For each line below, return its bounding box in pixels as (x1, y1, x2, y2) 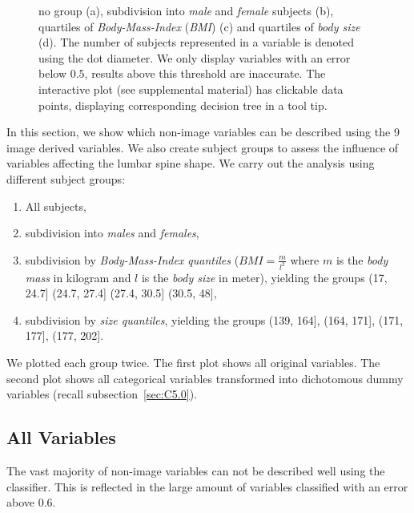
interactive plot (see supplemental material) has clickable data (38, 80, 344, 97)
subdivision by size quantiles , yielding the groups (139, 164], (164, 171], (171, (25, 311, 404, 328)
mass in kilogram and (25, 269, 131, 285)
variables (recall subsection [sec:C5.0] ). (6, 386, 197, 402)
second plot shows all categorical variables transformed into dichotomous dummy (6, 370, 404, 386)
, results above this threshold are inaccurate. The (84, 65, 326, 82)
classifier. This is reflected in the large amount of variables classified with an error (6, 478, 408, 495)
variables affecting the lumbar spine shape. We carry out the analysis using (6, 155, 375, 172)
